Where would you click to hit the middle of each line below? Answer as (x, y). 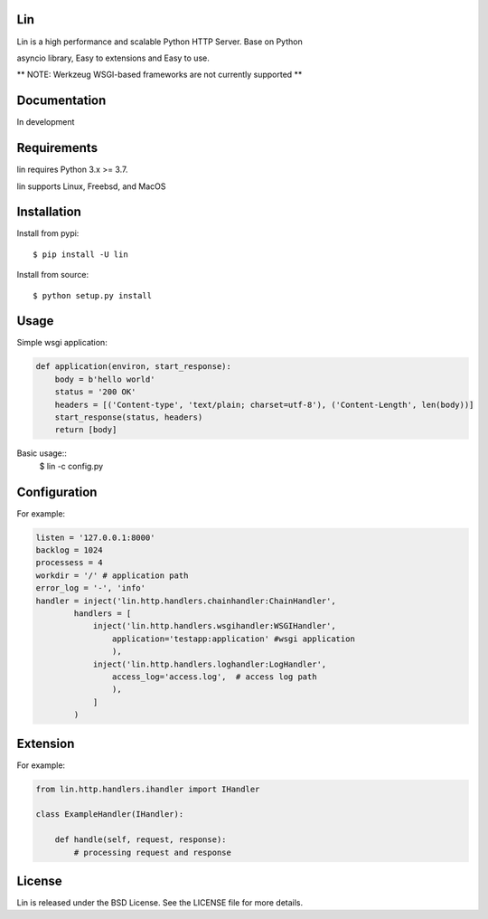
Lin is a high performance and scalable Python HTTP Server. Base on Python (160, 42)
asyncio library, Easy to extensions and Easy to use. (113, 58)
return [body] (86, 430)
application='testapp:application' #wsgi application (234, 639)
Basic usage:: (42, 453)
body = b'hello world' (105, 379)
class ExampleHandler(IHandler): (110, 815)
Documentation (61, 101)
